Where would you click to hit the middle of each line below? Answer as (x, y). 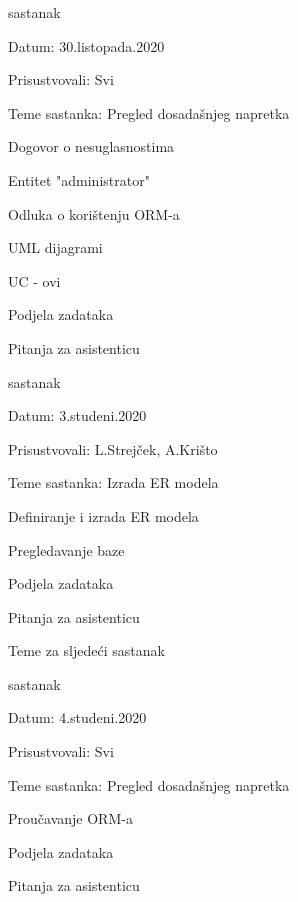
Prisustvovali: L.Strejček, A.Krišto (113, 448)
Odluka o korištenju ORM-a (94, 213)
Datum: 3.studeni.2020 (77, 415)
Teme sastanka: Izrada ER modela (113, 482)
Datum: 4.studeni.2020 (77, 717)
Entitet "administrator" (79, 179)
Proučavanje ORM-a (70, 818)
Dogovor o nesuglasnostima (91, 146)
